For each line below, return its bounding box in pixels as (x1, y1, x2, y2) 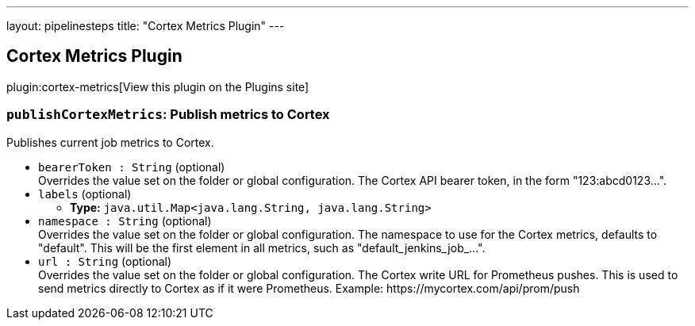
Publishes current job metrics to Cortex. (6, 135, 214, 149)
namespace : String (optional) (38, 213, 212, 228)
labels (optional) (38, 186, 132, 201)
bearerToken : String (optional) (38, 159, 225, 174)
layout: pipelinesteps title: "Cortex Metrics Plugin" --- (6, 19, 285, 33)
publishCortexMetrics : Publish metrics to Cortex (6, 106, 330, 123)
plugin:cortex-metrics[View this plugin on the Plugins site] (6, 79, 309, 94)
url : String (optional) (38, 254, 172, 268)
